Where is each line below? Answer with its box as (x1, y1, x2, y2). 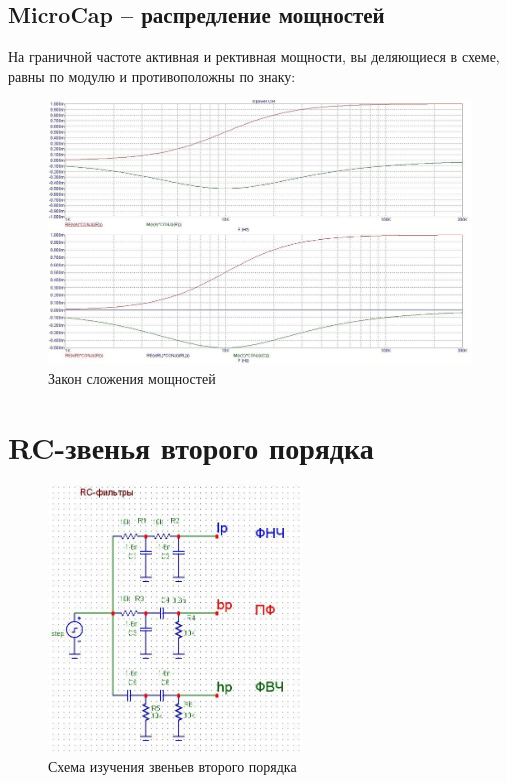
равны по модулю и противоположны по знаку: (8, 65, 296, 86)
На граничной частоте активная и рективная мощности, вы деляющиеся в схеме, (8, 46, 500, 67)
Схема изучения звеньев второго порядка (48, 755, 297, 776)
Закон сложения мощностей (48, 367, 216, 388)
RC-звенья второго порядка (8, 426, 374, 467)
